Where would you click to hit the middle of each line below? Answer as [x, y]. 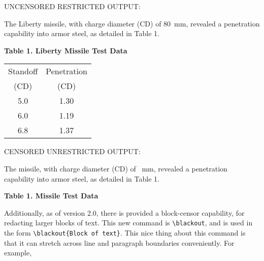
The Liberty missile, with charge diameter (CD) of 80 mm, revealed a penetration [132, 23]
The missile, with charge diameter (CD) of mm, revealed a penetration [116, 168]
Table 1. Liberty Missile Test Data [66, 50]
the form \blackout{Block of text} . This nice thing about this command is [125, 233]
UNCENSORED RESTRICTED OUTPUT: [72, 6]
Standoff [23, 71]
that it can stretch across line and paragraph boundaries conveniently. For [119, 242]
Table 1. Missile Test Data [51, 196]
